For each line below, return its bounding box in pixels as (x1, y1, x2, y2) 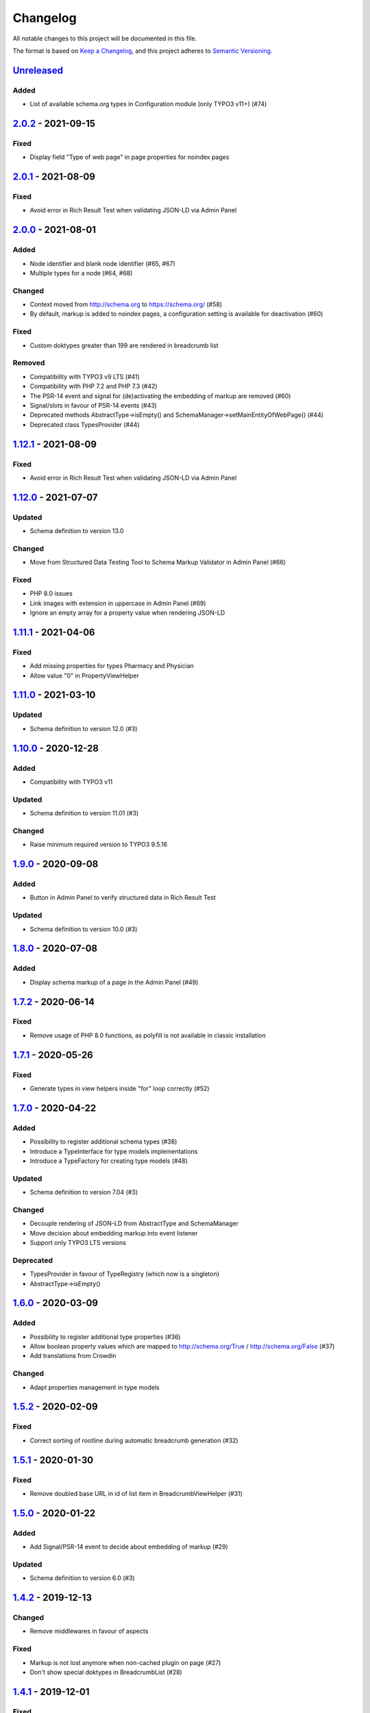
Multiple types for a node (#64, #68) (29, 269, 133, 277)
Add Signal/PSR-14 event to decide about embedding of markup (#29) (29, 1542, 229, 1551)
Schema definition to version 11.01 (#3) (29, 809, 139, 817)
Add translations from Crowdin (29, 1352, 116, 1360)
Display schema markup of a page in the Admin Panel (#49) (29, 978, 199, 986)
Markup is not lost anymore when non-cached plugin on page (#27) (29, 1658, 221, 1666)
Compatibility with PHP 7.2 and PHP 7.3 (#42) (29, 382, 158, 391)
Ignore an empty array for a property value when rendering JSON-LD (29, 608, 225, 617)
